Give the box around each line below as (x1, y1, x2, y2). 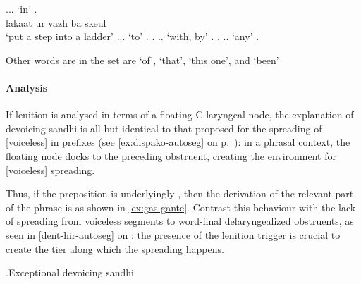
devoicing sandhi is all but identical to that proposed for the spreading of (6, 121, 322, 135)
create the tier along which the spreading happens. (6, 241, 224, 256)
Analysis (6, 80, 48, 94)
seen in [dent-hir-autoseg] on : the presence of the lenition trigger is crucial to (6, 227, 341, 242)
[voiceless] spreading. (6, 162, 95, 177)
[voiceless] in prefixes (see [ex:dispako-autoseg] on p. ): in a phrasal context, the (6, 135, 350, 149)
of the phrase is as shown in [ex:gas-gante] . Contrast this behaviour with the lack (6, 199, 356, 214)
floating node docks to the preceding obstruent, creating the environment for (6, 148, 336, 163)
